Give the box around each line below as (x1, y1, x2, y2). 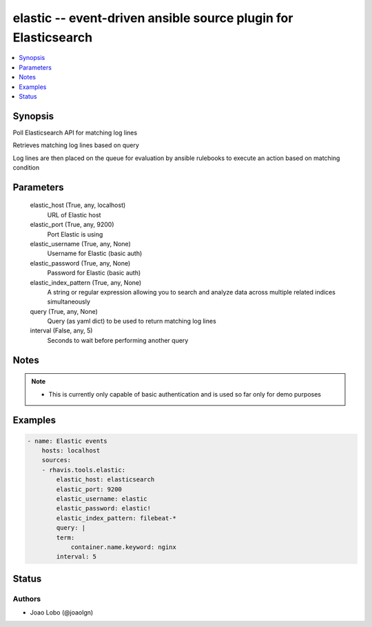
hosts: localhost (41, 447, 101, 455)
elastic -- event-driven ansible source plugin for (12, 10, 293, 26)
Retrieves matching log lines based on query (12, 141, 139, 150)
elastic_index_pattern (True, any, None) (30, 278, 142, 286)
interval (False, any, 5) (30, 326, 93, 335)
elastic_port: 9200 (56, 485, 122, 493)
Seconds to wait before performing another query (47, 336, 189, 344)
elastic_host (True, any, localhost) (30, 201, 126, 210)
